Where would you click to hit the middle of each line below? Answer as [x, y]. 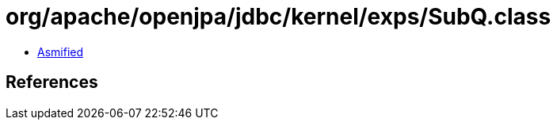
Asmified [61, 52]
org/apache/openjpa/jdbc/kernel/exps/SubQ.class [278, 17]
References [52, 82]
